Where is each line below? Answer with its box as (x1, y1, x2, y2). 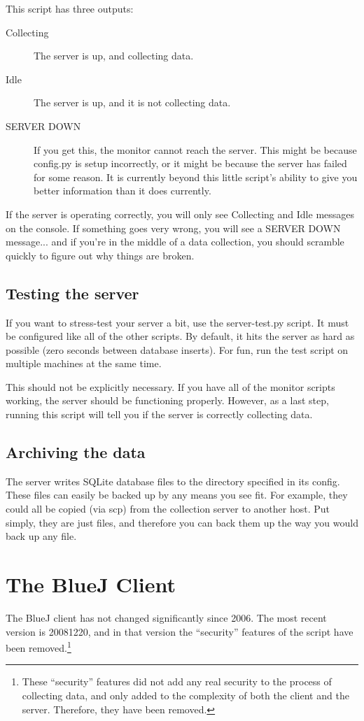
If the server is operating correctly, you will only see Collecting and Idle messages (6, 206, 355, 221)
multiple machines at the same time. (6, 356, 162, 371)
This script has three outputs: (6, 1, 134, 15)
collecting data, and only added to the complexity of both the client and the (22, 688, 349, 702)
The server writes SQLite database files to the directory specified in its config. (6, 473, 340, 488)
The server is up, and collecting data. (34, 48, 194, 63)
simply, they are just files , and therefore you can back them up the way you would (6, 515, 358, 529)
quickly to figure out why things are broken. (6, 248, 195, 262)
